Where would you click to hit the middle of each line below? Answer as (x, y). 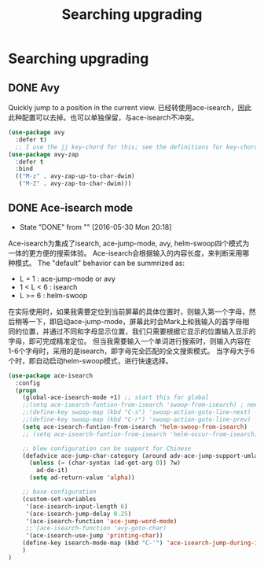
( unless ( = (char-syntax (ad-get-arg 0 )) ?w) (104, 463)
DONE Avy (34, 88)
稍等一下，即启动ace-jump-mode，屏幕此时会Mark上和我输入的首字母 (128, 321)
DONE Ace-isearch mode (71, 208)
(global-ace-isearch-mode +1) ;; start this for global (116, 398)
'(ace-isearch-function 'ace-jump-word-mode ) (101, 521)
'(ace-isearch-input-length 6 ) (77, 506)
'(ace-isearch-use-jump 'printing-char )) (94, 536)
